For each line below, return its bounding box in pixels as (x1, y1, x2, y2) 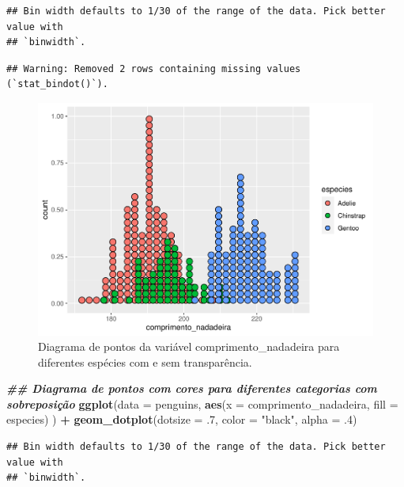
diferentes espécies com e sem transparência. (38, 353, 252, 370)
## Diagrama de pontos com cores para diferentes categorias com (6, 380, 377, 397)
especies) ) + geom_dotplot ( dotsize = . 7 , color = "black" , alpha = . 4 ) (6, 411, 357, 428)
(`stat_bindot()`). (6, 78, 108, 90)
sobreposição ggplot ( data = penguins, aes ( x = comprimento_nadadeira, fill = (6, 395, 398, 412)
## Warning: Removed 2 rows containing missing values (6, 63, 301, 74)
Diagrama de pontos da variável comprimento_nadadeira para (38, 338, 340, 355)
